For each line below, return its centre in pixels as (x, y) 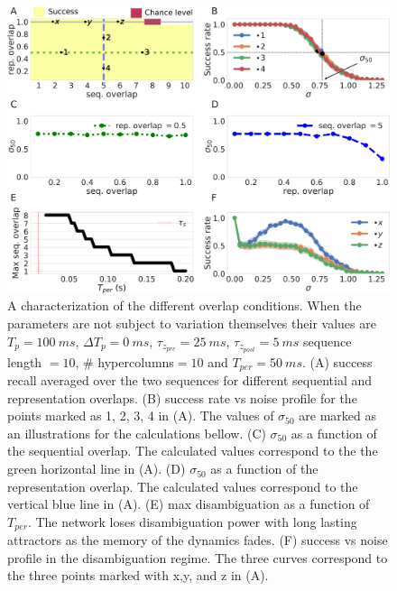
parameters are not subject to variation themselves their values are (192, 323)
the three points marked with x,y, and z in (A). (138, 575)
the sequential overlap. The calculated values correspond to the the (193, 451)
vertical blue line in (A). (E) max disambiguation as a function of (189, 504)
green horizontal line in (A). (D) (97, 469)
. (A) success (337, 361)
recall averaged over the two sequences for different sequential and (190, 380)
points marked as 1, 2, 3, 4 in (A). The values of (141, 416)
